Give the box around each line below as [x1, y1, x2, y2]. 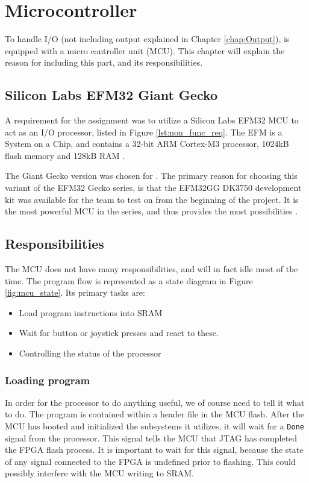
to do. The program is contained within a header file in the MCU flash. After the [5, 408, 304, 420]
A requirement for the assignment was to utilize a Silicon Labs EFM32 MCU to [5, 114, 299, 126]
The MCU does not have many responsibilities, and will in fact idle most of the [5, 263, 298, 275]
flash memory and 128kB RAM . [5, 149, 125, 161]
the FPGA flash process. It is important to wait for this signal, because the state [5, 443, 304, 456]
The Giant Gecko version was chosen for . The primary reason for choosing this [5, 169, 298, 182]
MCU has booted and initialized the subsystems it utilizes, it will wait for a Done [5, 420, 304, 432]
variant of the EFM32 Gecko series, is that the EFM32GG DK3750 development [5, 181, 302, 194]
